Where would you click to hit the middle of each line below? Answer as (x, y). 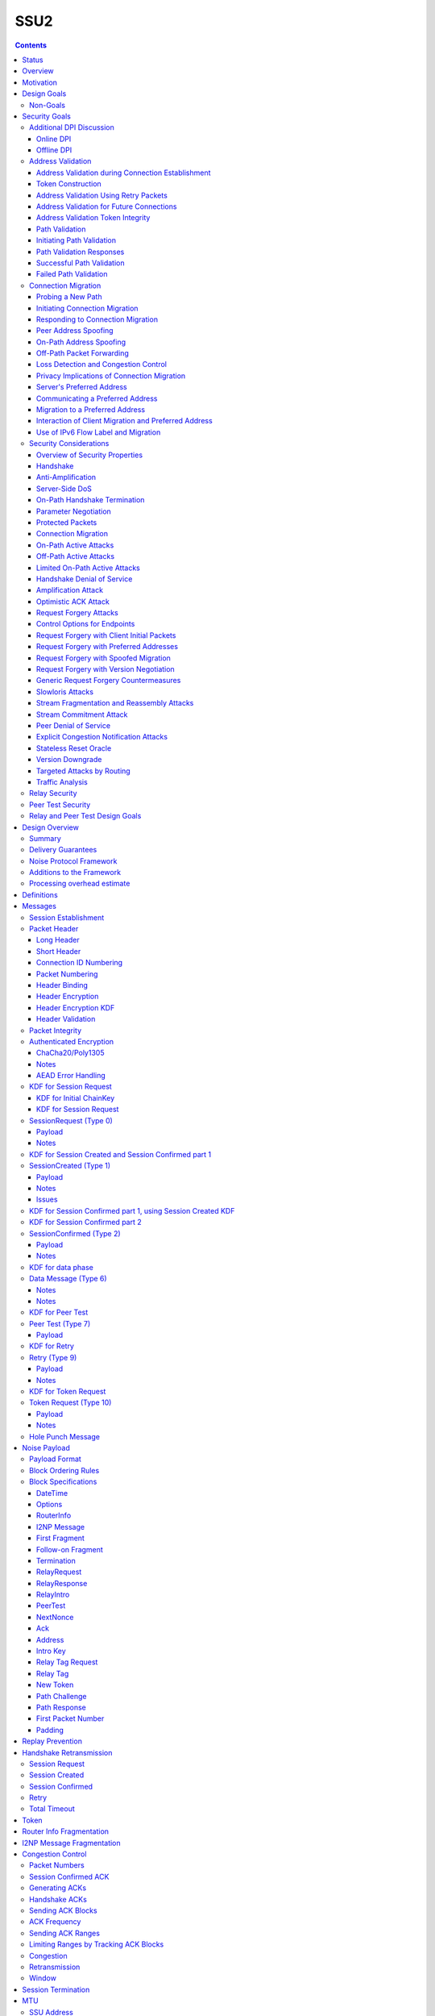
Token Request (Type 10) (70, 1402)
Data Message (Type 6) (68, 1279)
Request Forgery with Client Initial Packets (106, 635)
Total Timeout (52, 1809)
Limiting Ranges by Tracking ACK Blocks (97, 1944)
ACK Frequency (55, 1922)
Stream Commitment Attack (82, 714)
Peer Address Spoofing (75, 331)
